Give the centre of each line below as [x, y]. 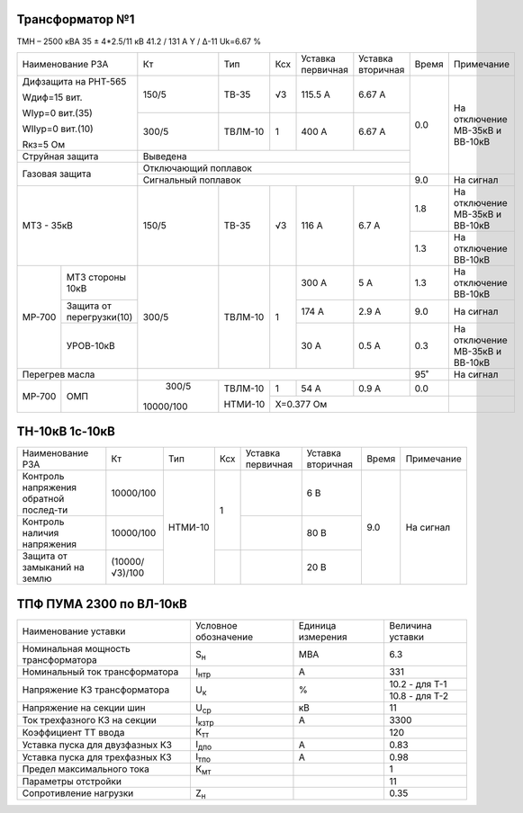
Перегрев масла [59, 374]
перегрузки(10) [99, 317]
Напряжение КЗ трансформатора [96, 690]
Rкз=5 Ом [44, 144]
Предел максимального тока [86, 769]
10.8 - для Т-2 [419, 695]
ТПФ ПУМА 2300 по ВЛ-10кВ [102, 604]
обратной [43, 499]
